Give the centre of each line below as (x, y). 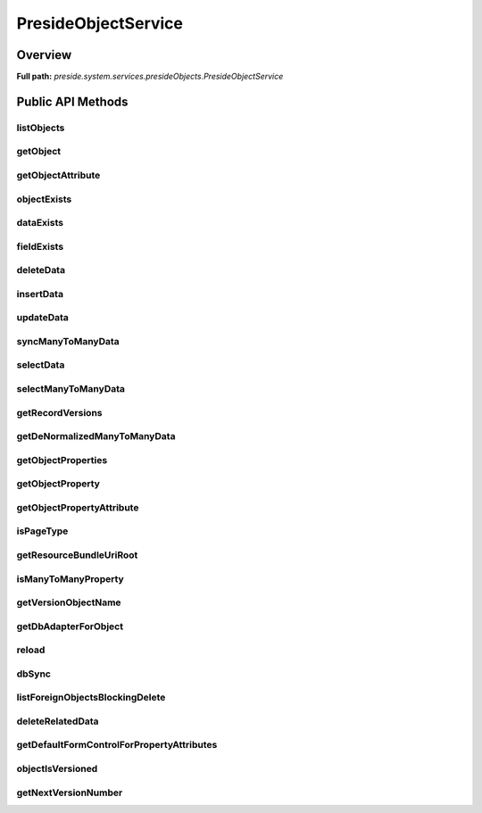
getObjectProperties (62, 460)
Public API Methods (72, 101)
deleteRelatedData (58, 721)
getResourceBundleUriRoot (77, 555)
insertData (40, 294)
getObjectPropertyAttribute (78, 507)
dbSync (33, 674)
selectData (41, 365)
